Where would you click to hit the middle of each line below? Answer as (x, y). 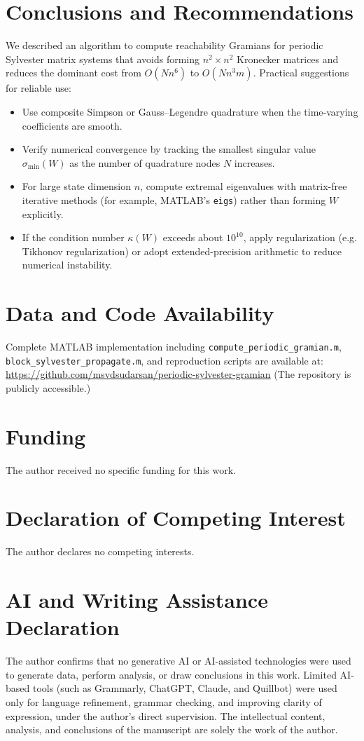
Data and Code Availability (140, 313)
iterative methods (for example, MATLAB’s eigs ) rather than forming (174, 199)
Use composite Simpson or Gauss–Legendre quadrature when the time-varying (190, 111)
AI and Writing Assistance (137, 600)
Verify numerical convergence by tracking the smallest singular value (169, 149)
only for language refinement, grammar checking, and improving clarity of (164, 702)
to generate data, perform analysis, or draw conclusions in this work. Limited (171, 674)
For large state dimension (77, 186)
